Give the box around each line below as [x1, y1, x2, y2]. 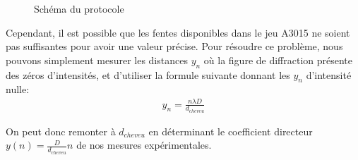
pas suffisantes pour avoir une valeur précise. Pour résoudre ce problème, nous [6, 39, 343, 54]
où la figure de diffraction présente [203, 52, 353, 67]
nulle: [6, 82, 30, 97]
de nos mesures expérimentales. [76, 137, 212, 152]
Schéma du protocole [34, 1, 124, 16]
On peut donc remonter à [6, 123, 116, 138]
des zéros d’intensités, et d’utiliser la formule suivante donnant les [6, 67, 290, 82]
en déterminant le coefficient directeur [148, 123, 313, 138]
